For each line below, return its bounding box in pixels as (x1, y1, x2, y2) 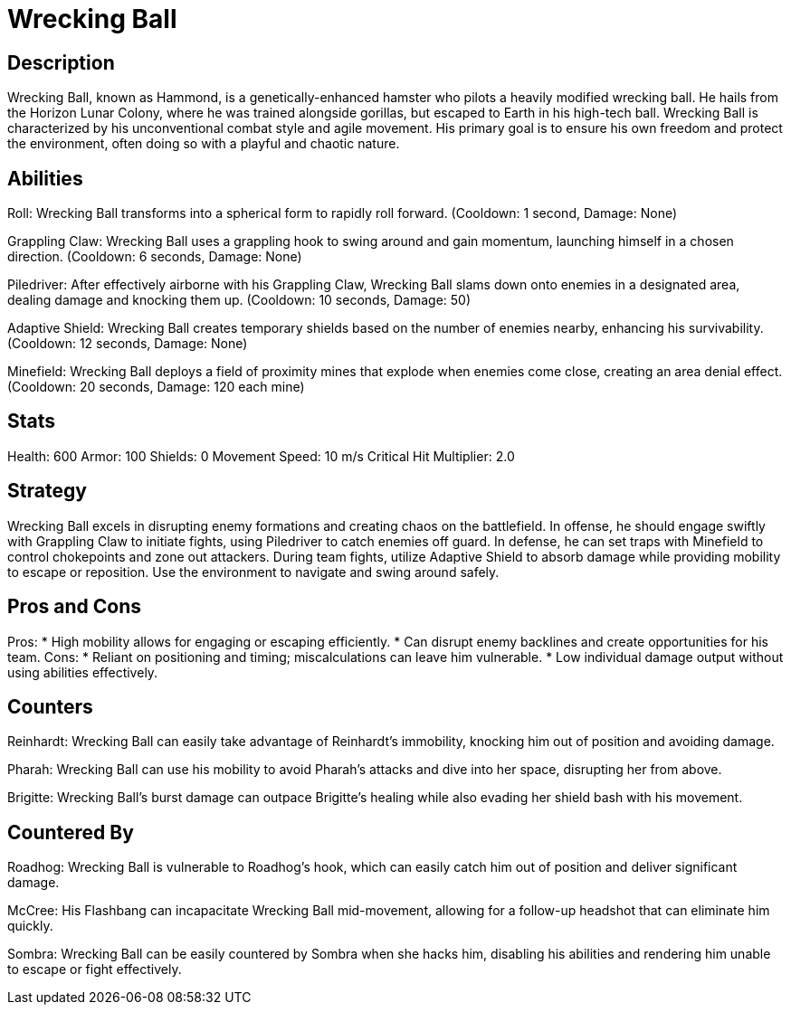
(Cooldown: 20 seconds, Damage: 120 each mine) (7, 379, 305, 395)
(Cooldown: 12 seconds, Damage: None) (7, 336, 248, 352)
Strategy (7, 479, 87, 503)
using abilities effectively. (7, 664, 158, 680)
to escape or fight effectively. (7, 961, 182, 978)
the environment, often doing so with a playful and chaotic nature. (7, 136, 400, 152)
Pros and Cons (7, 595, 141, 619)
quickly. (7, 918, 53, 934)
